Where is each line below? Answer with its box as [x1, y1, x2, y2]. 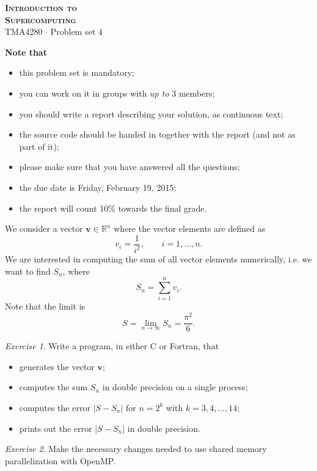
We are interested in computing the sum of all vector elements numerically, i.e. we [5, 253, 312, 265]
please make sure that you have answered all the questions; [19, 160, 240, 173]
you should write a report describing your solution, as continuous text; [19, 107, 283, 120]
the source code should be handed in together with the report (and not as [19, 128, 296, 141]
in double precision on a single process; [102, 380, 248, 393]
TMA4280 [5, 25, 43, 38]
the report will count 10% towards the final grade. [19, 201, 207, 214]
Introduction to [5, 1, 78, 13]
